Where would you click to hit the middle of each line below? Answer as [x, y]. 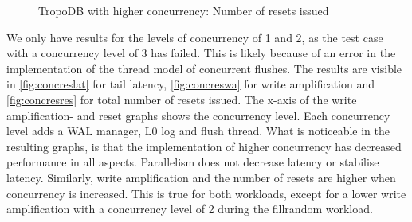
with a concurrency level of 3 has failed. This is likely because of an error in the [201, 53]
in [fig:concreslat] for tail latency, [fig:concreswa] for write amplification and [191, 84]
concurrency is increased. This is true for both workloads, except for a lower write [206, 193]
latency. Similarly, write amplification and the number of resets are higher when [201, 177]
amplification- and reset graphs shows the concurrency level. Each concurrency [198, 115]
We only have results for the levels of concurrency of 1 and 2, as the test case [195, 37]
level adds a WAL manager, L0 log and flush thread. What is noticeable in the [198, 131]
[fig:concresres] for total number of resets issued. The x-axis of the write [182, 99]
